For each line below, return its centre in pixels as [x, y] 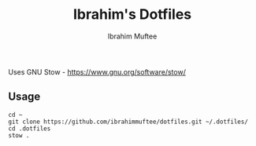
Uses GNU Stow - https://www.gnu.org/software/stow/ [97, 71]
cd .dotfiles [30, 128]
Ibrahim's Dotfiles [132, 15]
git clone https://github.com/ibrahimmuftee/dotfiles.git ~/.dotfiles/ [128, 122]
